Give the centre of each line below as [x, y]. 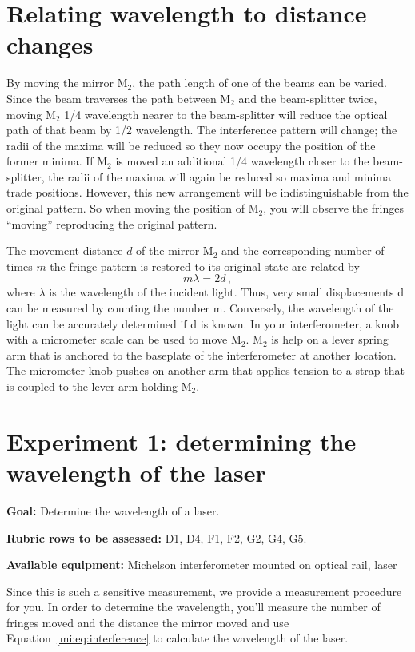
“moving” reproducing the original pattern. [112, 223]
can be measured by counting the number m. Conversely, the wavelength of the [200, 308]
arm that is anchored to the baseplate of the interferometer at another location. [202, 354]
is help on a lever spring [330, 339]
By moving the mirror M [67, 83]
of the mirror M [175, 250]
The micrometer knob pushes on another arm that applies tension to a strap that [206, 370]
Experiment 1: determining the [182, 441]
